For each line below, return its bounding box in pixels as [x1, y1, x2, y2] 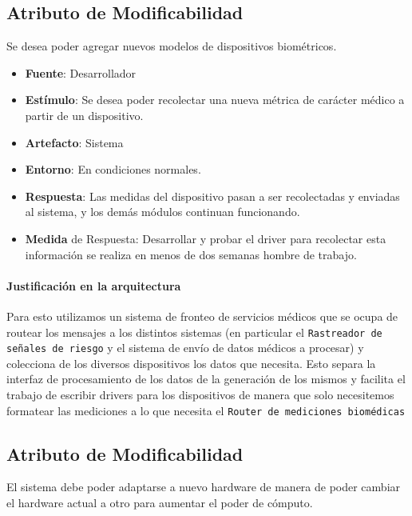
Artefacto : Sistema [25, 134, 124, 150]
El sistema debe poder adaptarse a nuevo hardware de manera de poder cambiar [6, 478, 401, 495]
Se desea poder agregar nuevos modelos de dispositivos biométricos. [6, 38, 337, 54]
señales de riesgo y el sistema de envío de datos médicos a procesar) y [6, 339, 364, 356]
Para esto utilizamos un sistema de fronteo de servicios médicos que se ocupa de [6, 307, 398, 324]
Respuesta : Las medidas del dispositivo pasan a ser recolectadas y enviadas [25, 187, 400, 204]
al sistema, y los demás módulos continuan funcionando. [25, 203, 300, 220]
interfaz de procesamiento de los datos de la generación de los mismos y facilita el [6, 370, 406, 387]
